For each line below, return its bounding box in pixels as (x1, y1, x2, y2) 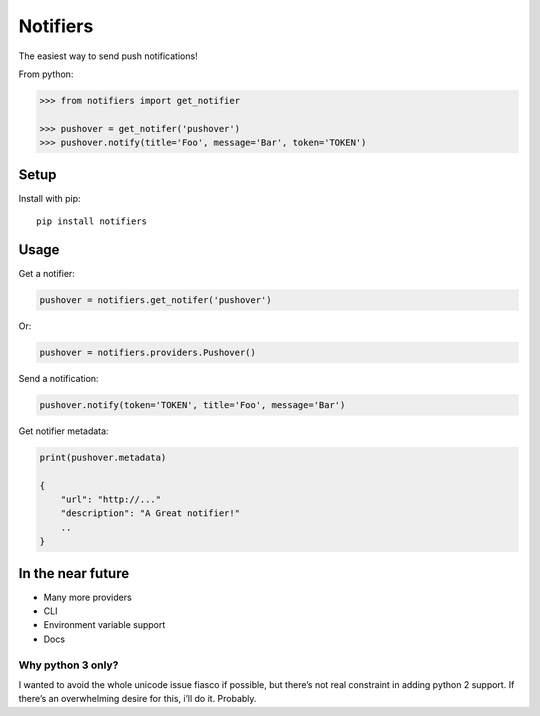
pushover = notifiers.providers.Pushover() (39, 346, 257, 358)
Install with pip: (18, 192, 81, 204)
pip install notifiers (36, 215, 148, 227)
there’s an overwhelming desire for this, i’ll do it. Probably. (18, 693, 257, 705)
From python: (18, 68, 74, 80)
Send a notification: (18, 372, 99, 384)
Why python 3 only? (18, 658, 119, 672)
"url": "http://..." (60, 493, 162, 505)
